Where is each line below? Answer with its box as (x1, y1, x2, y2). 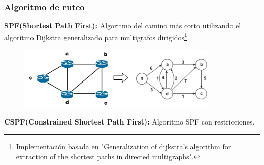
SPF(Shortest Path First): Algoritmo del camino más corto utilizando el (4, 20, 241, 31)
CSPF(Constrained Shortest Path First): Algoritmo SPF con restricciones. (4, 116, 255, 127)
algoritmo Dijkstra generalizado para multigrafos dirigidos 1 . (4, 30, 189, 43)
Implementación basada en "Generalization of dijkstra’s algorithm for (16, 141, 232, 151)
